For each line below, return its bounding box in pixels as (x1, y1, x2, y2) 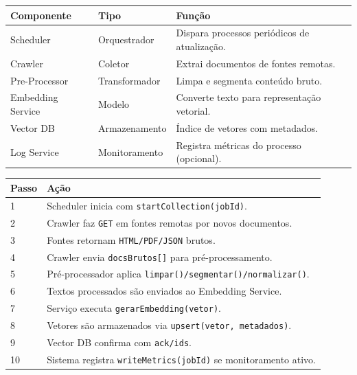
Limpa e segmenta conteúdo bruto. (176, 73, 323, 87)
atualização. (176, 38, 226, 53)
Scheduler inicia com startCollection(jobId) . (47, 198, 247, 212)
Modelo (97, 97, 130, 111)
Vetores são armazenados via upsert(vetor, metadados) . (47, 318, 292, 332)
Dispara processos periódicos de (176, 25, 310, 40)
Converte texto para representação (176, 90, 321, 104)
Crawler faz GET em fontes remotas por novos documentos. (47, 215, 292, 229)
